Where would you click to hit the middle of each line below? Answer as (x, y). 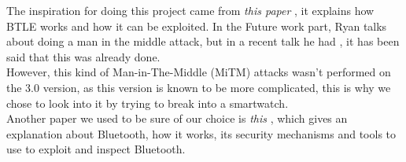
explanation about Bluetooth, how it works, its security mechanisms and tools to (201, 133)
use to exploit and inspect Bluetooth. (96, 149)
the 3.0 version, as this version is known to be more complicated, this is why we (199, 87)
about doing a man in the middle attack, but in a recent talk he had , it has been (203, 41)
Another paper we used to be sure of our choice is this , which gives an (177, 118)
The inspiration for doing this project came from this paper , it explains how (190, 10)
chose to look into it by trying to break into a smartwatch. (148, 103)
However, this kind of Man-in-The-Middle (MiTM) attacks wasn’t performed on (199, 72)
